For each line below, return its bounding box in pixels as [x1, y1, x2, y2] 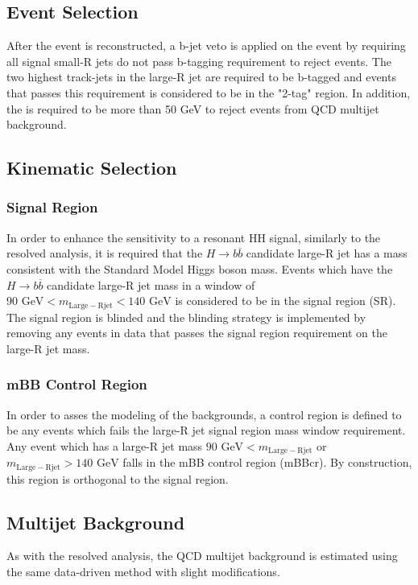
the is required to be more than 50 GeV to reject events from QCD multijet [6, 100, 379, 117]
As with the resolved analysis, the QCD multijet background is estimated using [6, 547, 398, 564]
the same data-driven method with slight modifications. [6, 563, 280, 580]
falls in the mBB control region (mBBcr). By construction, [122, 454, 412, 471]
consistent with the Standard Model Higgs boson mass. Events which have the [6, 260, 393, 277]
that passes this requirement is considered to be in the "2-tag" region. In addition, [6, 84, 411, 101]
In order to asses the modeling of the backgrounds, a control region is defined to [6, 406, 402, 422]
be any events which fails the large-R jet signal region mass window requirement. [6, 422, 406, 439]
